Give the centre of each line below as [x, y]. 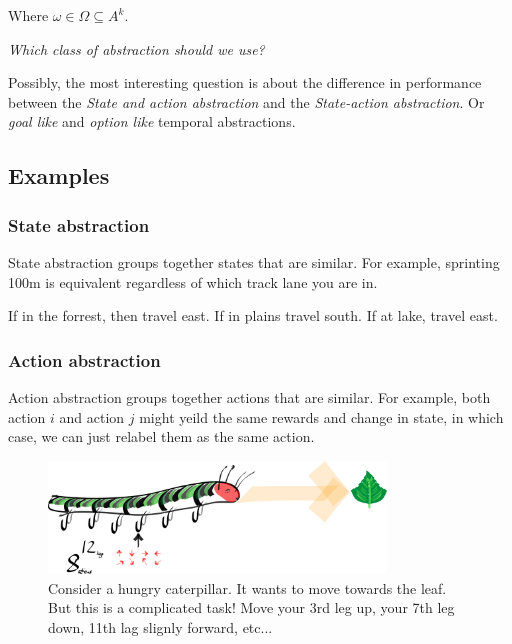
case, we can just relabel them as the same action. [161, 436]
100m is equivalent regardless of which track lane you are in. [193, 281]
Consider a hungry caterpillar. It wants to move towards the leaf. [247, 587]
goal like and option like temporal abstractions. [152, 121]
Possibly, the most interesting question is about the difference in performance [245, 82]
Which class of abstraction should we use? [136, 48]
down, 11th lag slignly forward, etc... [160, 626]
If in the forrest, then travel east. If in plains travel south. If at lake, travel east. [253, 315]
